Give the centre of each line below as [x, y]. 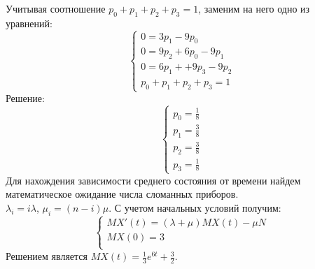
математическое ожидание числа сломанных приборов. [122, 194]
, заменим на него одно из [254, 8]
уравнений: [29, 23]
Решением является [47, 256]
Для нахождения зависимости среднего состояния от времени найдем [153, 180]
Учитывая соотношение [56, 8]
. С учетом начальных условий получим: [195, 207]
